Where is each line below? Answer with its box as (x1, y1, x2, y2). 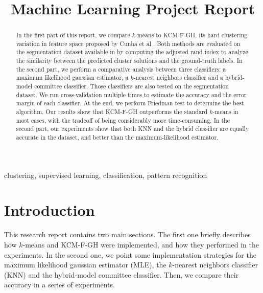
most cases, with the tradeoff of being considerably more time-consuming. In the (16, 116, 230, 124)
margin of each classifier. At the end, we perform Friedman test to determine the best (16, 99, 244, 107)
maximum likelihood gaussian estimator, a (16, 73, 129, 82)
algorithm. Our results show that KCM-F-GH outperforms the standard (16, 107, 208, 116)
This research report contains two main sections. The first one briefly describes (4, 229, 251, 240)
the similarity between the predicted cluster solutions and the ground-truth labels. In (16, 56, 243, 65)
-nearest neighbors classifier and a (133, 73, 223, 82)
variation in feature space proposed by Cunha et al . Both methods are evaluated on (16, 39, 241, 48)
